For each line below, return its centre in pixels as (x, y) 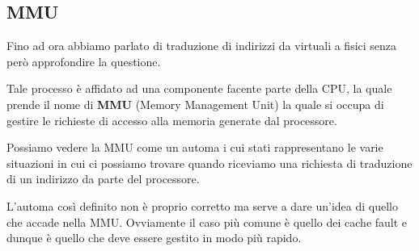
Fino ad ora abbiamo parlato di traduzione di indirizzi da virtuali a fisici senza (202, 46)
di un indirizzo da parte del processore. (103, 179)
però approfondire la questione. (84, 61)
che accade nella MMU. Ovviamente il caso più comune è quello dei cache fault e (207, 222)
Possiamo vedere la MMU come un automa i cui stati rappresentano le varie (195, 147)
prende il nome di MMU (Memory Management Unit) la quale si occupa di (195, 104)
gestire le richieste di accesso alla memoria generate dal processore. (172, 120)
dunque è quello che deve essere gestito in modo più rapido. (154, 238)
